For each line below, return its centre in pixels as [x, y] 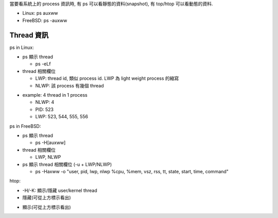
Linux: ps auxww [40, 13]
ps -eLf [43, 64]
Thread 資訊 [29, 35]
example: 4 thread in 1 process [55, 95]
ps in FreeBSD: [25, 126]
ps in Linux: [22, 47]
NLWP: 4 [45, 102]
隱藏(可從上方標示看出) [47, 197]
